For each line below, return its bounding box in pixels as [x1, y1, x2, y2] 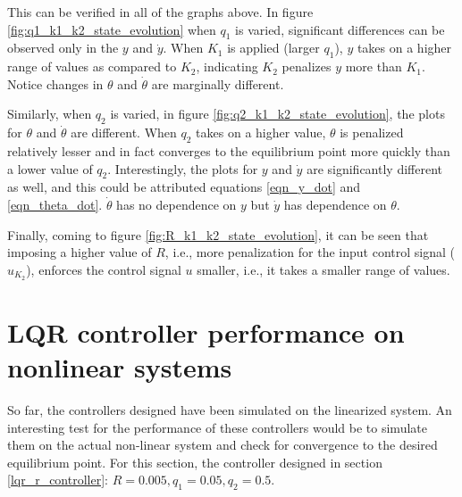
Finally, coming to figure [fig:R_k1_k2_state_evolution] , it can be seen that [7, 225, 429, 244]
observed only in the [7, 38, 119, 57]
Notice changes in [7, 74, 104, 93]
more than [345, 57, 402, 76]
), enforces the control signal [26, 260, 181, 278]
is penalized [340, 123, 404, 142]
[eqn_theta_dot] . [7, 195, 103, 213]
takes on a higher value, [196, 123, 326, 142]
